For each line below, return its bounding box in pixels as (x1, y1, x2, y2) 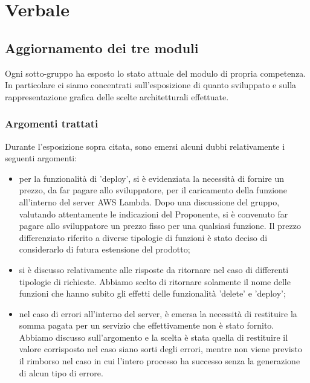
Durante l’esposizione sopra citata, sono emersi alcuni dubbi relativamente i (5, 140, 285, 152)
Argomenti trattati (5, 116, 98, 131)
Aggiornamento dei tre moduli (5, 38, 199, 57)
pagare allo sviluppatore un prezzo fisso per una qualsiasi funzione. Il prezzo (19, 219, 301, 232)
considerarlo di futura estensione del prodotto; (19, 243, 190, 256)
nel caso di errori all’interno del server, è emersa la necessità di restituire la (19, 307, 297, 320)
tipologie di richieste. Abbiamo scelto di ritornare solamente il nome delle (19, 275, 291, 288)
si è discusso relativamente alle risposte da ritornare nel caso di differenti (19, 263, 289, 275)
